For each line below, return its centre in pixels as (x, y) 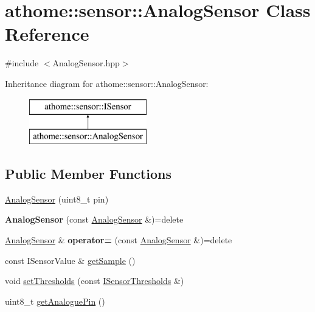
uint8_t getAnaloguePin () (55, 301)
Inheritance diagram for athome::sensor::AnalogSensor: (107, 83)
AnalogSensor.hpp (86, 63)
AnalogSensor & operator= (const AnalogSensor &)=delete (119, 240)
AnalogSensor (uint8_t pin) (57, 199)
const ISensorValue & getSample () (70, 260)
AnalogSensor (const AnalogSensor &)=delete (94, 219)
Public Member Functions (88, 174)
